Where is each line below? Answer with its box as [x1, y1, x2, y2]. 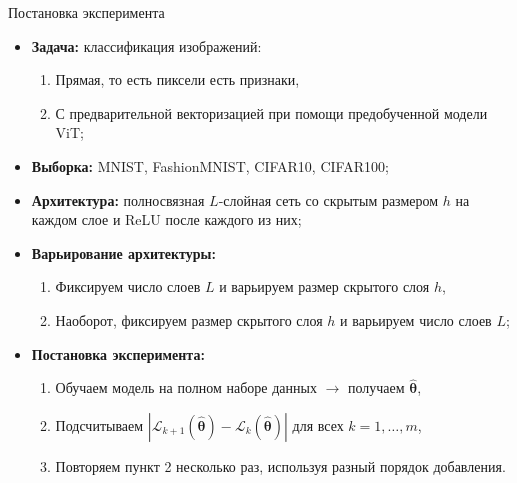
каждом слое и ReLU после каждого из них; [31, 209, 302, 230]
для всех [292, 414, 344, 435]
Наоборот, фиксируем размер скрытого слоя [55, 309, 323, 330]
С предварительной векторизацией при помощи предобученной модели [55, 102, 488, 123]
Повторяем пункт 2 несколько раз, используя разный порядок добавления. [55, 455, 506, 476]
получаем [348, 377, 405, 398]
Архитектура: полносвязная [31, 189, 205, 210]
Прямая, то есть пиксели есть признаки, [55, 69, 300, 90]
